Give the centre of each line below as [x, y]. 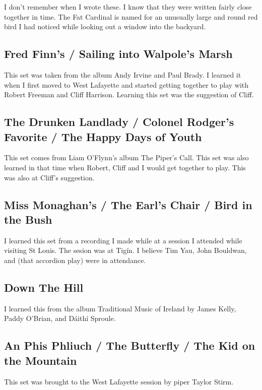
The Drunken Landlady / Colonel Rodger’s [119, 122]
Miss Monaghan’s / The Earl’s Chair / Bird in [128, 204]
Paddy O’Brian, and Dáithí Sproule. [60, 318]
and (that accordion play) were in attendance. [75, 260]
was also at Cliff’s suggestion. [49, 177]
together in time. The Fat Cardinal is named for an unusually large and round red [131, 16]
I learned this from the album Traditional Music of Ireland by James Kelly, [120, 308]
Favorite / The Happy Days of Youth [103, 136]
